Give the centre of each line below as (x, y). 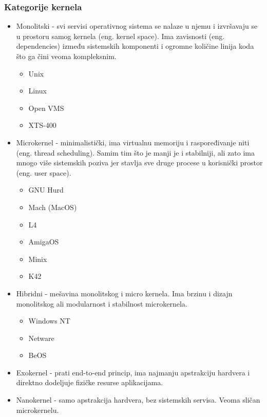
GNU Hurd (46, 190)
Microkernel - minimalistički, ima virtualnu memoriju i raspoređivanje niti (133, 142)
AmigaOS (44, 242)
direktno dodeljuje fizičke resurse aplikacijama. (90, 382)
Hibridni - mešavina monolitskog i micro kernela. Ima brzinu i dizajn (124, 293)
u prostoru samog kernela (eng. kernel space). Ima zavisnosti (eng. (120, 36)
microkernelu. (37, 410)
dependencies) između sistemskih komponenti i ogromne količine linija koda (135, 46)
